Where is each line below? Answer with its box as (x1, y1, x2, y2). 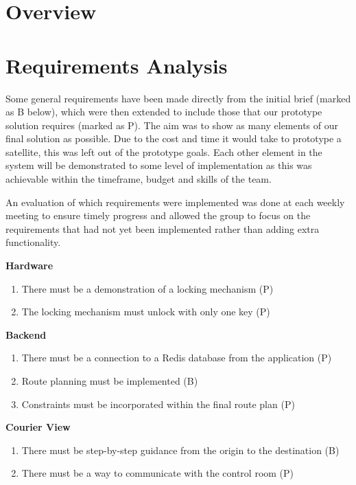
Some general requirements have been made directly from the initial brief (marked (5, 91, 351, 105)
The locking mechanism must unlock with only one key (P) (21, 304, 270, 319)
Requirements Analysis (5, 51, 228, 79)
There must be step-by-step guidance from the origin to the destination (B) (21, 442, 340, 457)
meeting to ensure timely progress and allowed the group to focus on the (5, 208, 311, 223)
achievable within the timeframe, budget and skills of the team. (5, 172, 272, 186)
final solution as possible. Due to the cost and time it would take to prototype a (5, 131, 342, 146)
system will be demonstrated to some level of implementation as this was (5, 158, 312, 172)
